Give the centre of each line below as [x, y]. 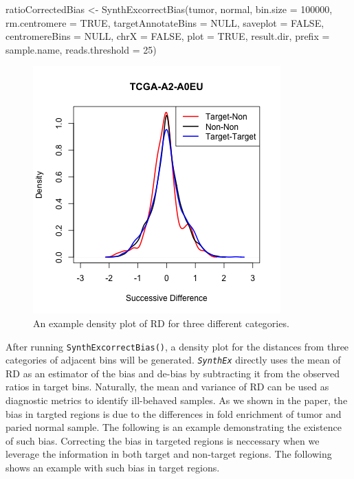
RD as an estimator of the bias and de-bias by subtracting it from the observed [173, 373]
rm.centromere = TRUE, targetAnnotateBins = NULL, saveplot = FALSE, [165, 22]
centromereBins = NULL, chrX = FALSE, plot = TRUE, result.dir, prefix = [168, 36]
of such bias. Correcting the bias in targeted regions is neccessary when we [163, 440]
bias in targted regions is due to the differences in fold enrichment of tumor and [174, 413]
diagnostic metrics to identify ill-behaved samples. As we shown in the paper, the [177, 400]
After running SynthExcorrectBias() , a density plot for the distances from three [177, 346]
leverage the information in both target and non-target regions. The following [169, 454]
